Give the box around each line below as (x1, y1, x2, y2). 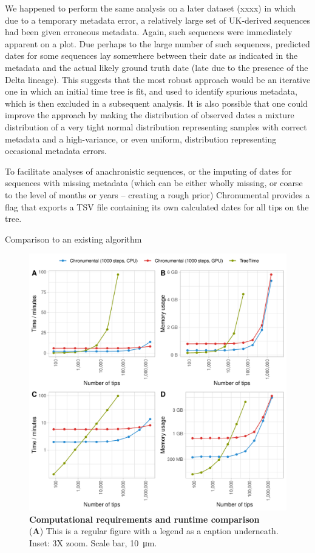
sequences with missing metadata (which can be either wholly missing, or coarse (5, 176, 303, 189)
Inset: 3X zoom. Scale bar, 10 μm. (29, 537, 157, 549)
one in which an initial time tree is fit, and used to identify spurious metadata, (5, 85, 297, 98)
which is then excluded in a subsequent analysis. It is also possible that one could (5, 96, 308, 109)
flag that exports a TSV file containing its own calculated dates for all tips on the (5, 200, 309, 213)
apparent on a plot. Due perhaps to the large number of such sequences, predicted (5, 37, 310, 50)
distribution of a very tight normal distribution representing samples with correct (5, 120, 307, 133)
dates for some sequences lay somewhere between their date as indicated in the (5, 49, 298, 62)
